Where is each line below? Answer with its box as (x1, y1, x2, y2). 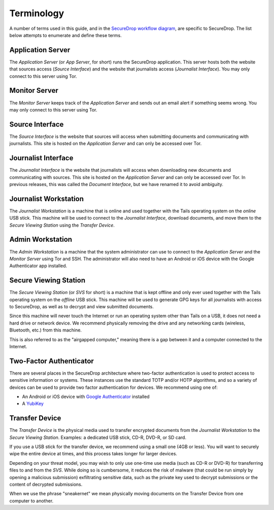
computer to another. (9, 497, 54, 504)
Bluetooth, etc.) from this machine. (9, 327, 82, 333)
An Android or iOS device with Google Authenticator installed (22, 393, 150, 399)
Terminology (9, 8, 64, 19)
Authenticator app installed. (9, 263, 67, 269)
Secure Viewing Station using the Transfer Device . (9, 222, 115, 228)
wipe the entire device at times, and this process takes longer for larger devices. (9, 451, 178, 457)
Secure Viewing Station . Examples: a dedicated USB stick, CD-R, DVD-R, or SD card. (9, 434, 187, 441)
